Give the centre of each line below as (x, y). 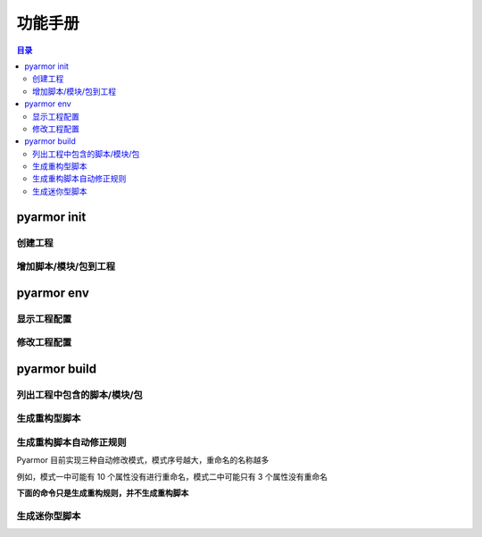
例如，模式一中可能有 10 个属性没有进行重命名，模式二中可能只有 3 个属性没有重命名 (172, 476)
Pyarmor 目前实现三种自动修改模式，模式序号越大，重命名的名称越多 (143, 460)
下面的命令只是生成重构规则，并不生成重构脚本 (103, 493)
